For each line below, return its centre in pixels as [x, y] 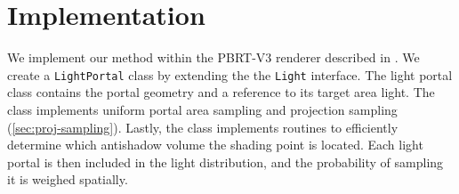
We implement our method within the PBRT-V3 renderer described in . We [213, 57]
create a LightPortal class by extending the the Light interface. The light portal [230, 74]
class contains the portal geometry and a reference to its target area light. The [221, 92]
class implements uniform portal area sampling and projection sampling [202, 109]
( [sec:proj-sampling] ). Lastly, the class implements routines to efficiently [203, 127]
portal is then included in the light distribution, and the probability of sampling [225, 162]
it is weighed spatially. [68, 179]
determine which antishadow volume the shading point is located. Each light [215, 145]
